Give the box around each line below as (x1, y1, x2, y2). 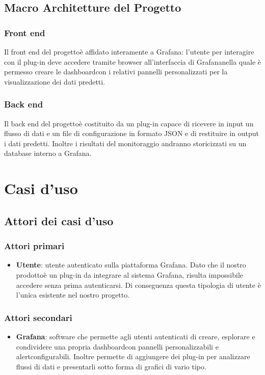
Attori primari (4, 239, 65, 252)
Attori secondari (4, 311, 72, 324)
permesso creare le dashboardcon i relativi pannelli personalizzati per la (4, 66, 228, 77)
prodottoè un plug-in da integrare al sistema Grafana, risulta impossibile (16, 269, 244, 280)
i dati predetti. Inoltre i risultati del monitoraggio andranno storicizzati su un (4, 138, 247, 148)
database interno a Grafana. (4, 148, 92, 158)
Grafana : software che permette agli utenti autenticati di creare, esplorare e (16, 331, 255, 341)
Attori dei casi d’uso (4, 212, 114, 228)
